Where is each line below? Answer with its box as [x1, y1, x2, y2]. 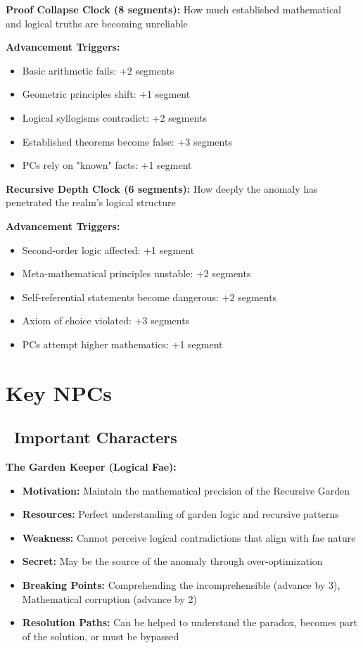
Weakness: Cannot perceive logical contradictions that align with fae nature [22, 530, 356, 545]
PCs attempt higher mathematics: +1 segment [22, 336, 223, 351]
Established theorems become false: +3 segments [22, 134, 232, 148]
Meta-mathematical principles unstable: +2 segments [22, 266, 251, 281]
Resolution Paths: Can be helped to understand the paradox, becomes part [22, 615, 358, 630]
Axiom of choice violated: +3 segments [22, 313, 190, 328]
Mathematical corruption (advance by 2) [22, 591, 198, 606]
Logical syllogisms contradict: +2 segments [22, 110, 208, 125]
